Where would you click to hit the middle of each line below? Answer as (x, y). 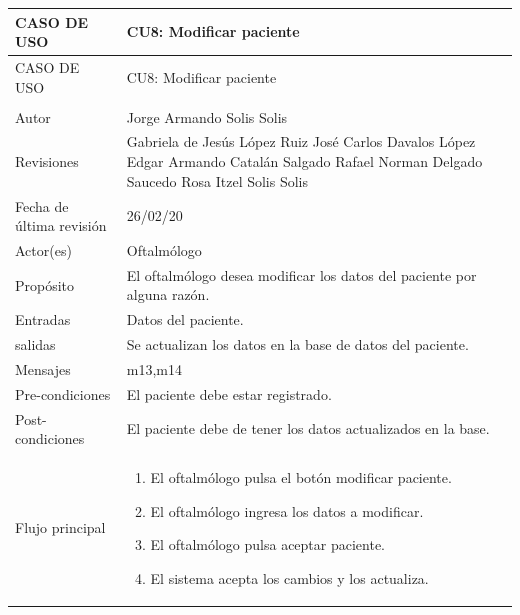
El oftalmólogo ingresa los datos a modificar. (287, 510)
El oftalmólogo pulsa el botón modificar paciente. (301, 477)
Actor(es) (43, 249)
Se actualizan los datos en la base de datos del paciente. (297, 344)
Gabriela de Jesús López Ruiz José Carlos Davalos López (301, 141)
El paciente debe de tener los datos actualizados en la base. (308, 428)
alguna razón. (168, 294)
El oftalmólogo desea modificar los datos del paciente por (301, 274)
